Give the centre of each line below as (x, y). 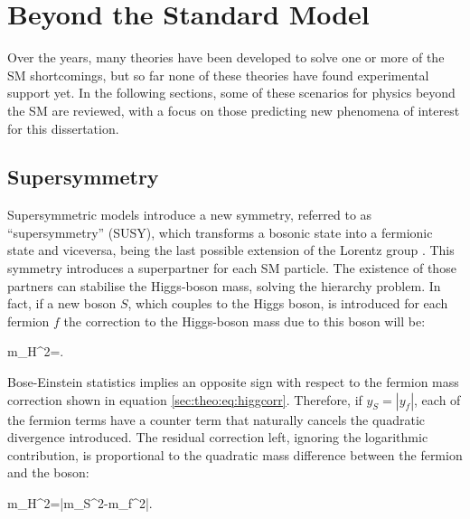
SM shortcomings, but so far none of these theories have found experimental (218, 75)
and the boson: (48, 472)
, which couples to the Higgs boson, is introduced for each (288, 303)
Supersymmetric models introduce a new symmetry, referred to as (190, 215)
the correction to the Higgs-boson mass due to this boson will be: (244, 321)
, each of (437, 399)
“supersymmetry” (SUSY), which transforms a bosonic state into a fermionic (220, 232)
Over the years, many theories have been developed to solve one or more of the (226, 57)
